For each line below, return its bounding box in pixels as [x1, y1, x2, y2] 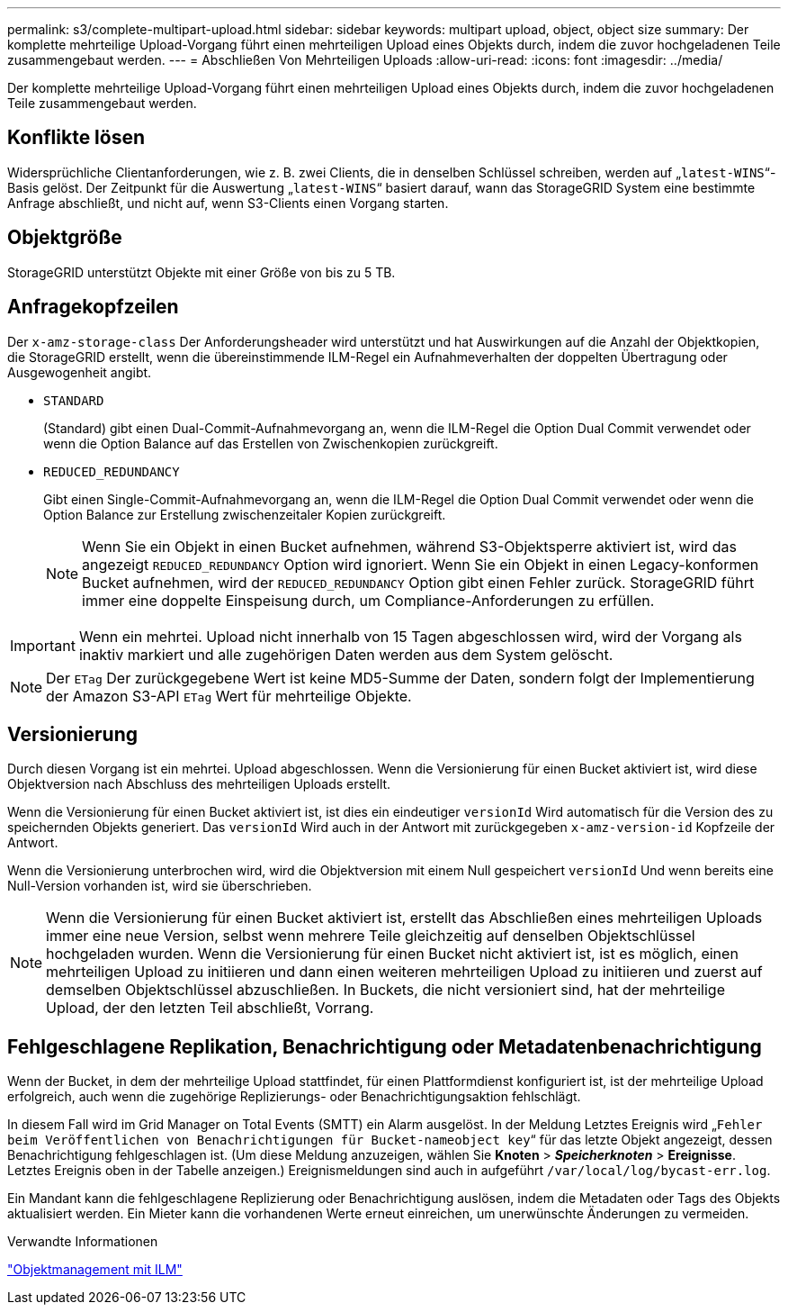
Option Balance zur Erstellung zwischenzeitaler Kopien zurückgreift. [43, 506, 446, 522]
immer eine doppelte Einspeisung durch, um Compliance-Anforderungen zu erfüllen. [82, 591, 655, 610]
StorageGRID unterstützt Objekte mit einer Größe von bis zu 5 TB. [7, 264, 396, 280]
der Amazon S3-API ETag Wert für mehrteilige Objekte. [46, 686, 412, 705]
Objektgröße [7, 226, 122, 249]
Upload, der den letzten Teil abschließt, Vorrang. [46, 999, 374, 1018]
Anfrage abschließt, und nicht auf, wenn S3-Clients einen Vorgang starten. [7, 195, 449, 211]
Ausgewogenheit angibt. [7, 364, 152, 380]
